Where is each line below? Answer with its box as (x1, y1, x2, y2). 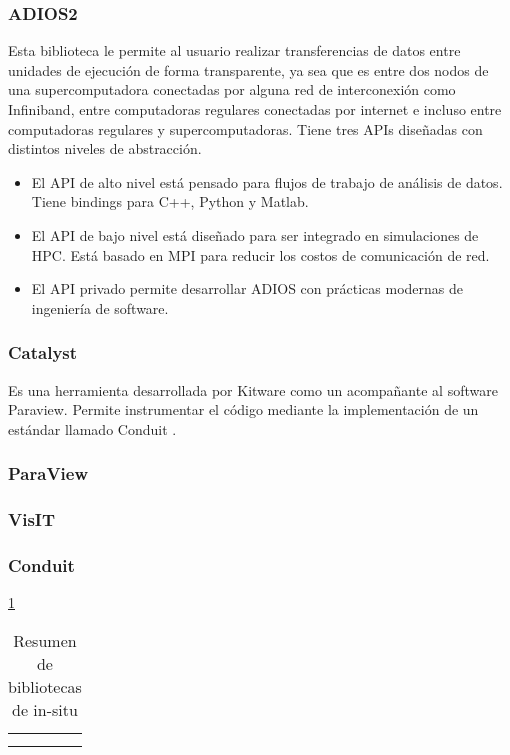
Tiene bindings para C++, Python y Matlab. (31, 191, 309, 212)
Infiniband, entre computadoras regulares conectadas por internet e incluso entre (8, 99, 502, 119)
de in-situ (11, 697, 78, 721)
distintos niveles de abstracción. (8, 138, 202, 159)
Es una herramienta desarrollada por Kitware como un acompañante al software (8, 379, 498, 400)
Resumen (13, 628, 77, 652)
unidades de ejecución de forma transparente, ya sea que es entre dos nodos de (8, 59, 489, 80)
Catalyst (8, 340, 78, 365)
